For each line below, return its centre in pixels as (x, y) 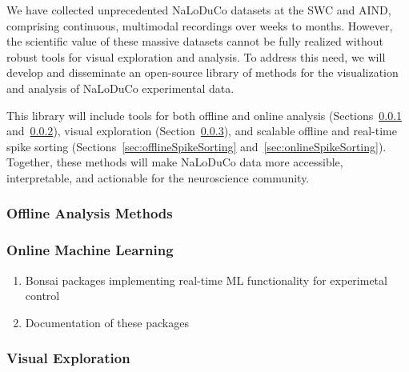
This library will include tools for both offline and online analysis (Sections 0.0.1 (204, 115)
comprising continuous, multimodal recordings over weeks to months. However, (200, 25)
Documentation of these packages (107, 322)
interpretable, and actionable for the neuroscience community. (158, 177)
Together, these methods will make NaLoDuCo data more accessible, (175, 162)
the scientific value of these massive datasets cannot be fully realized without (195, 41)
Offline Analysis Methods (90, 213)
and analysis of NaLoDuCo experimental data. (120, 88)
